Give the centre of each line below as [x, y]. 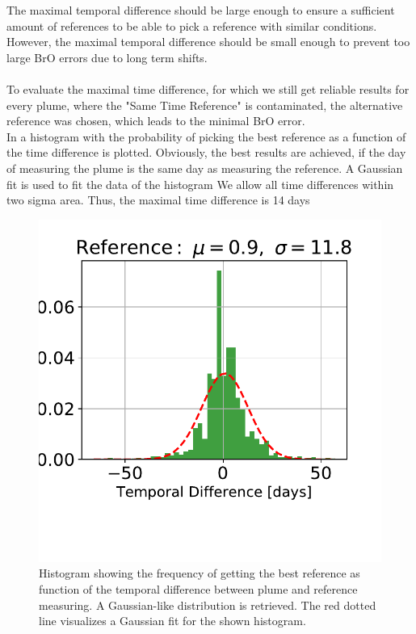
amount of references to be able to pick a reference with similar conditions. [192, 25]
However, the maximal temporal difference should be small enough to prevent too [208, 42]
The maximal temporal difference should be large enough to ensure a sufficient [201, 10]
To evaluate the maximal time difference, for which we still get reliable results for [208, 88]
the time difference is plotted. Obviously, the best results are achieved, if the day [206, 152]
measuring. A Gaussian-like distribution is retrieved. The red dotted [208, 605]
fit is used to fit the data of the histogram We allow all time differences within [200, 184]
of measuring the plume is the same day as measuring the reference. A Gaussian [205, 168]
